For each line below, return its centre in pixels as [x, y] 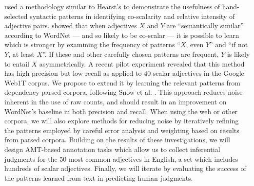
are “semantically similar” [205, 25]
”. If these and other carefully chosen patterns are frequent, [131, 54]
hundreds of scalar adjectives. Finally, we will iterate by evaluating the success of [125, 168]
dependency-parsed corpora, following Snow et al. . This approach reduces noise [124, 92]
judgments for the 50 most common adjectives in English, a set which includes [121, 159]
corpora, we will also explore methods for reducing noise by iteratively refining [122, 121]
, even [195, 44]
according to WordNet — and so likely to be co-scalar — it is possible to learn [122, 35]
